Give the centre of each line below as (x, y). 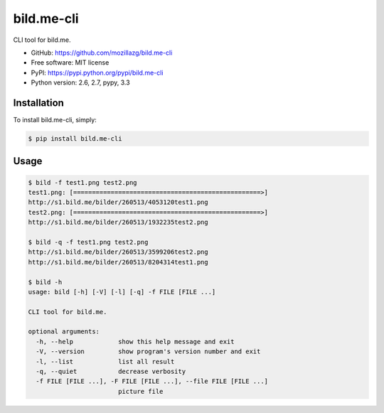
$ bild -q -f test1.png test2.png (88, 242)
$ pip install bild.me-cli (75, 139)
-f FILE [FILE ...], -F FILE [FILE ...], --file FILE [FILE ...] (152, 381)
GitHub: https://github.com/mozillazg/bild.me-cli (102, 53)
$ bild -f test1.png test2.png (83, 182)
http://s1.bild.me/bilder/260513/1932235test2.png (118, 222)
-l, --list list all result (105, 361)
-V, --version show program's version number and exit (148, 352)
